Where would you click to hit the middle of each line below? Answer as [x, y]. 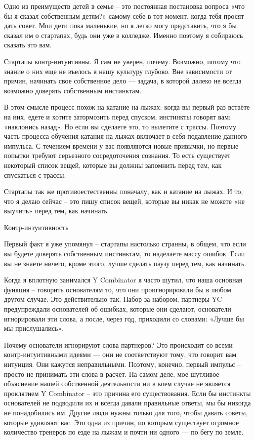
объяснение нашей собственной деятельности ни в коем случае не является [117, 383]
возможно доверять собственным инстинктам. [73, 90]
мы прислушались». [34, 328]
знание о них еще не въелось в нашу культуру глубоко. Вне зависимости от [118, 71]
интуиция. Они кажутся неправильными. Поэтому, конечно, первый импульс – [123, 364]
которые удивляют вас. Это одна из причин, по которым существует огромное [122, 422]
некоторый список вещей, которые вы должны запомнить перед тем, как [113, 165]
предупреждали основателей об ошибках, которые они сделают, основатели [118, 309]
